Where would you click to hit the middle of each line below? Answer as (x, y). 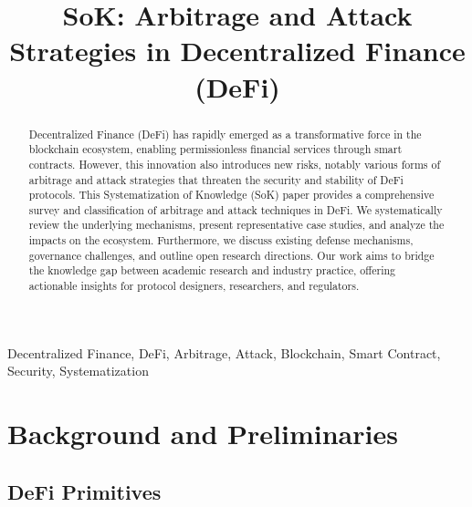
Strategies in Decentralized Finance (237, 51)
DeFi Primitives (84, 491)
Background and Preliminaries (203, 434)
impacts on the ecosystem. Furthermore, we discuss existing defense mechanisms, (221, 240)
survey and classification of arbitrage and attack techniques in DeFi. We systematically (236, 209)
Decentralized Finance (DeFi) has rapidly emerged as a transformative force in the (225, 134)
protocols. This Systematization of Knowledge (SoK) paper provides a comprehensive (231, 195)
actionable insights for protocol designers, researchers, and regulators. (194, 286)
